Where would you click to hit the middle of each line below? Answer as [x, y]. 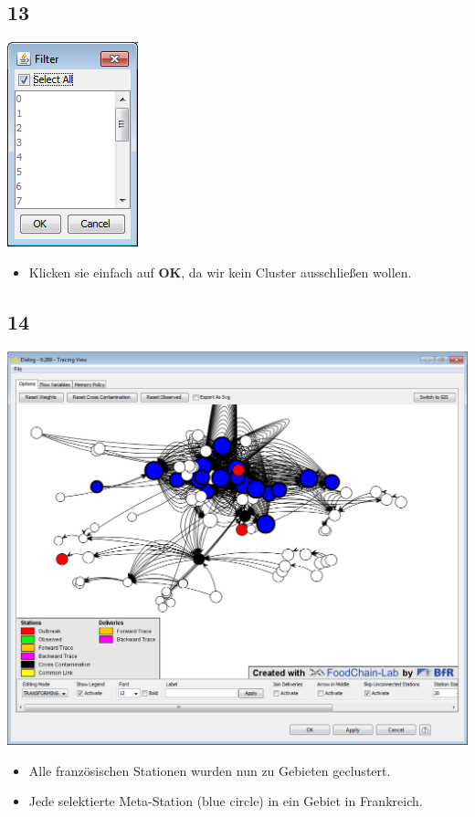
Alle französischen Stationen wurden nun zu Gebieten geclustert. [210, 770]
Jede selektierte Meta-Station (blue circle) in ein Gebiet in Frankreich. [226, 801]
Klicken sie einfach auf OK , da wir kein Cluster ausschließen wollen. [220, 272]
